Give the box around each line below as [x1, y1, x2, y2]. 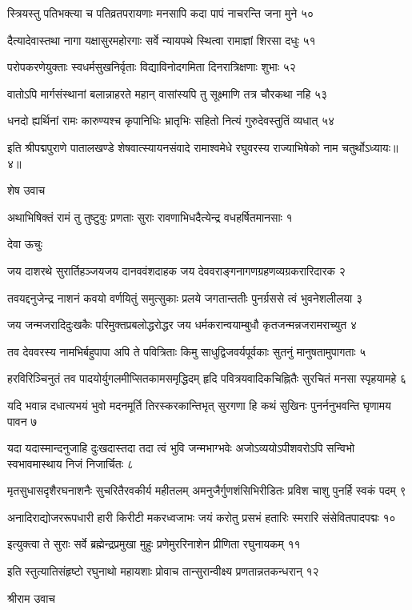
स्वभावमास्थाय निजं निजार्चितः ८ [7, 455, 134, 472]
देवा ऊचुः [7, 235, 43, 252]
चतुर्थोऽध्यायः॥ [342, 138, 398, 155]
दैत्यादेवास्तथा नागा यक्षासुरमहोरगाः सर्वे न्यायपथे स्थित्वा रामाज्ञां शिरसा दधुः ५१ [7, 31, 316, 48]
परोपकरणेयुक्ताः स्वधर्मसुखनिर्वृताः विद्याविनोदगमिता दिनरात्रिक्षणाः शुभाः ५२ [7, 58, 296, 75]
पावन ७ [7, 412, 38, 429]
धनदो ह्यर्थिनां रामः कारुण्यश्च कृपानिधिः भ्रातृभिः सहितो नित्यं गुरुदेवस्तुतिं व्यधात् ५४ [7, 112, 335, 129]
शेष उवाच [7, 182, 46, 199]
